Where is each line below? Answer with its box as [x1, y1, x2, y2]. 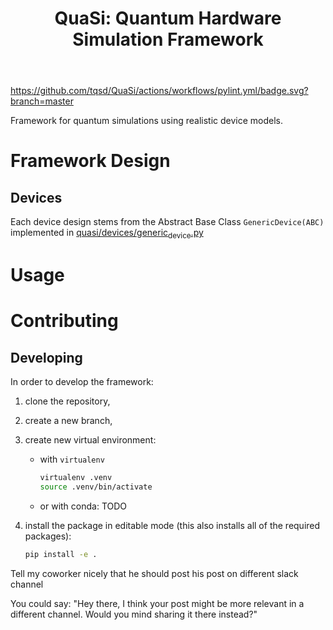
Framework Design [10, 150, 171, 172]
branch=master [10, 95, 74, 107]
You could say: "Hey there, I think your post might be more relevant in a [10, 597, 305, 609]
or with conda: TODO [39, 500, 128, 512]
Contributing [10, 310, 119, 332]
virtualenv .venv [39, 473, 113, 483]
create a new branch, [24, 415, 113, 427]
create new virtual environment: [24, 434, 157, 446]
